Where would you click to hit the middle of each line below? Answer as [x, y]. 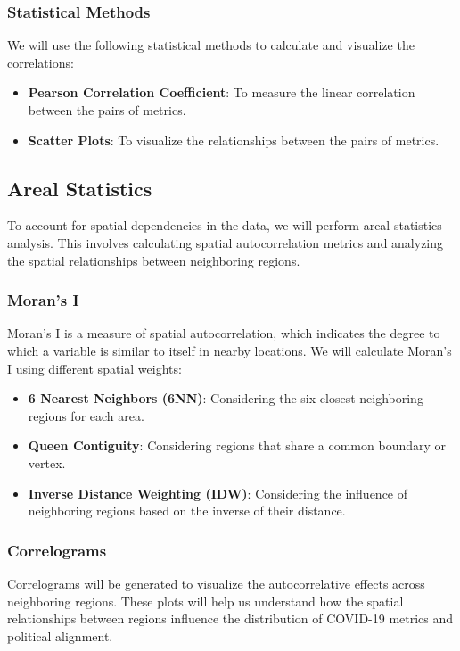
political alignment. [60, 635]
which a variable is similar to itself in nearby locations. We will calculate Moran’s [230, 350]
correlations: [41, 62]
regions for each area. [86, 415]
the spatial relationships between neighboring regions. [154, 260]
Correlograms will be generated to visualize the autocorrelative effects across [216, 583]
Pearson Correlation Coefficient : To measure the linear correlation [222, 92]
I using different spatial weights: [94, 368]
